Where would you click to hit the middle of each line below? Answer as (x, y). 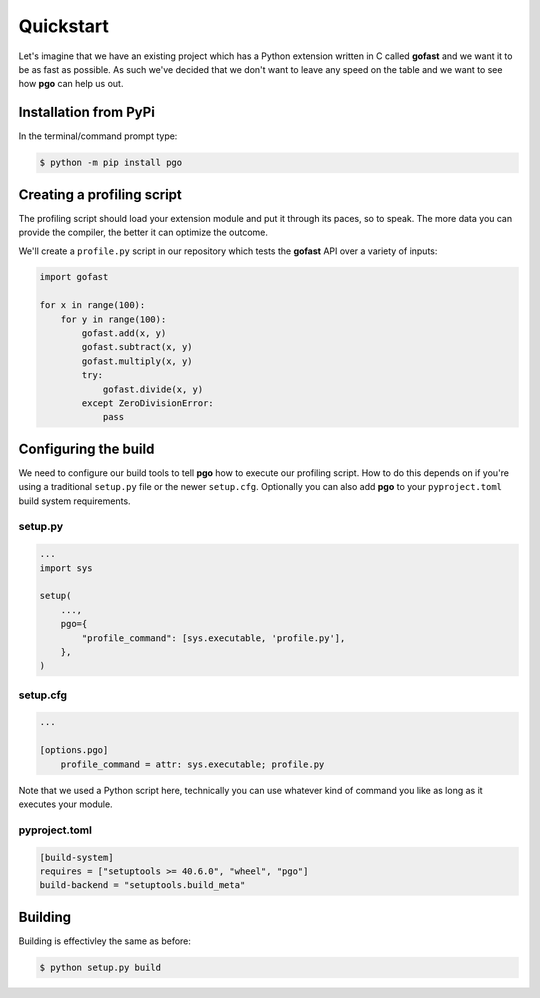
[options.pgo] (74, 750)
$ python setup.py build (100, 967)
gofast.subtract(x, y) (137, 347)
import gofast (74, 277)
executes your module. (66, 804)
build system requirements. (74, 501)
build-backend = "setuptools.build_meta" (142, 885)
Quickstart (64, 26)
